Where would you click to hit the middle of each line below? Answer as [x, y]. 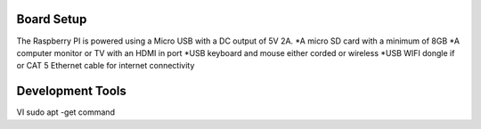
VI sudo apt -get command [66, 112]
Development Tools [71, 91]
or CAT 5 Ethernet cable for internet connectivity [106, 66]
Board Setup [52, 19]
